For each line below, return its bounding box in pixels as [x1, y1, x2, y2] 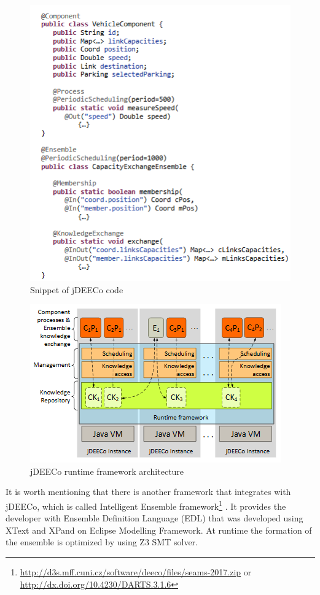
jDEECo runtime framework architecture [30, 464, 184, 477]
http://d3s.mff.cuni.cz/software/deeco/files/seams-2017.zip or [20, 565, 252, 578]
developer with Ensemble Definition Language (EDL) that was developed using [6, 512, 303, 524]
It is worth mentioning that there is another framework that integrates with [6, 485, 291, 498]
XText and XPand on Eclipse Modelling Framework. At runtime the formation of [6, 523, 312, 536]
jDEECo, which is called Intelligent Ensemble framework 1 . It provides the [6, 497, 286, 512]
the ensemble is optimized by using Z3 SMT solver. [6, 535, 198, 548]
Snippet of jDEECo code [30, 283, 123, 296]
